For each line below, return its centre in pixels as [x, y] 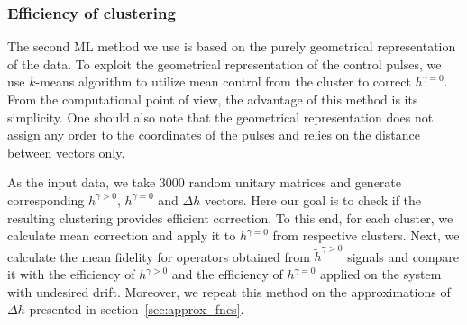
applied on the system [381, 274]
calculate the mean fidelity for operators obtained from [159, 256]
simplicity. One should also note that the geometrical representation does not [220, 117]
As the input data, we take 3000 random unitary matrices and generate [205, 182]
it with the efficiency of [71, 274]
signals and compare [403, 256]
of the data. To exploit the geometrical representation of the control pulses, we [224, 63]
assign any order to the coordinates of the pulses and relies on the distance [214, 135]
